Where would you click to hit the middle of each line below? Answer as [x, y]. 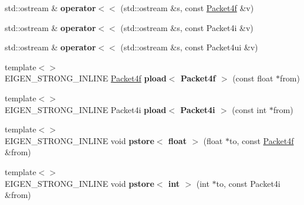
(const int [249, 109]
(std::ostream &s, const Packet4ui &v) [189, 47]
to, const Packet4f [261, 140]
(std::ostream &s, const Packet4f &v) [187, 8]
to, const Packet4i [248, 183]
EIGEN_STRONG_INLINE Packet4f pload [86, 78]
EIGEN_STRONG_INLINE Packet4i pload [86, 109]
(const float [253, 78]
